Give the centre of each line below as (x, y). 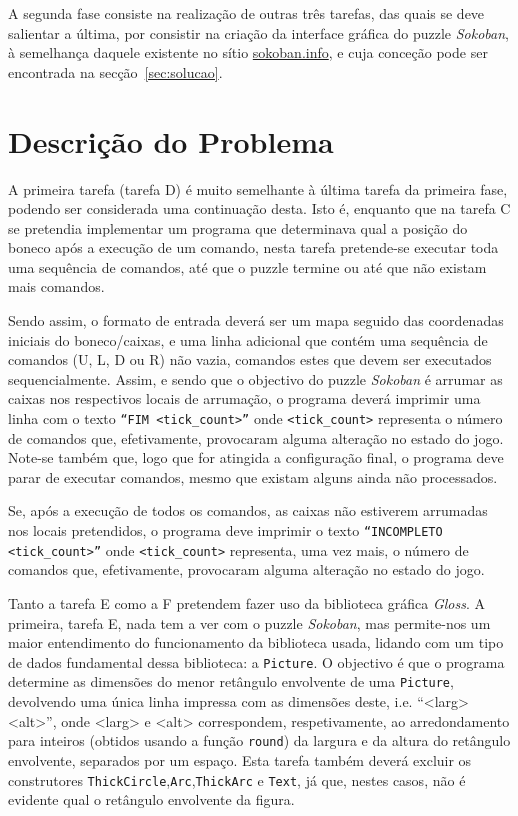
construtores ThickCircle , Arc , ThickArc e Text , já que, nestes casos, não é (237, 779)
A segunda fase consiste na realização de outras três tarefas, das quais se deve (246, 13)
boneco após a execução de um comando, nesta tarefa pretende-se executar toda (253, 247)
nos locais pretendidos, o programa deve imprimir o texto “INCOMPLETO (225, 530)
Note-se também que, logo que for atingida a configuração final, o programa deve (256, 457)
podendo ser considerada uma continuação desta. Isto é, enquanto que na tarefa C (259, 208)
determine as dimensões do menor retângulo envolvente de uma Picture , (231, 681)
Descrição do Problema (171, 140)
